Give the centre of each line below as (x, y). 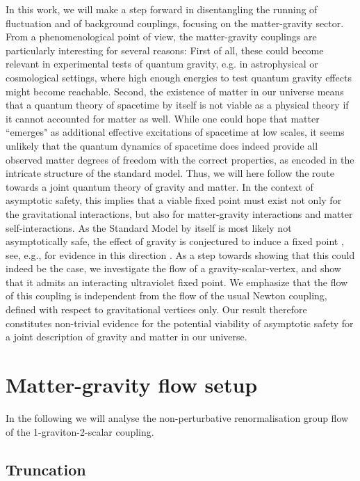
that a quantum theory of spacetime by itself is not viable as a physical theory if (177, 105)
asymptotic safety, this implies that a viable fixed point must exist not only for (174, 200)
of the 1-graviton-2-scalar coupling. (80, 431)
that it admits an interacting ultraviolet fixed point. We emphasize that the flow (177, 282)
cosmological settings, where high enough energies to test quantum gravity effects (179, 77)
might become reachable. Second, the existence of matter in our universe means (175, 91)
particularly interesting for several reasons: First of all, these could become (165, 50)
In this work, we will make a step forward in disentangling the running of (162, 9)
